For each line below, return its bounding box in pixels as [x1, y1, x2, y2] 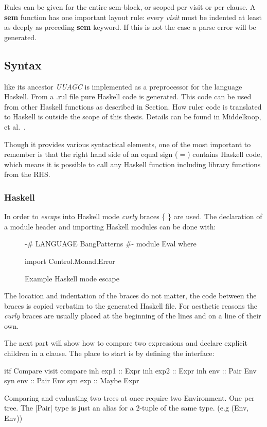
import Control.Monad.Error [25, 255, 115, 266]
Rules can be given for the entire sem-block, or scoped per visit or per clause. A [4, 2, 256, 12]
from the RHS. [4, 169, 50, 180]
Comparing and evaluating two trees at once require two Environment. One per [4, 392, 255, 403]
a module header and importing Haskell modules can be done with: [4, 221, 216, 232]
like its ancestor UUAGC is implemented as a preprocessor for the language [4, 81, 242, 92]
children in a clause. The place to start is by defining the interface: [4, 348, 215, 359]
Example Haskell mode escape [25, 273, 119, 283]
